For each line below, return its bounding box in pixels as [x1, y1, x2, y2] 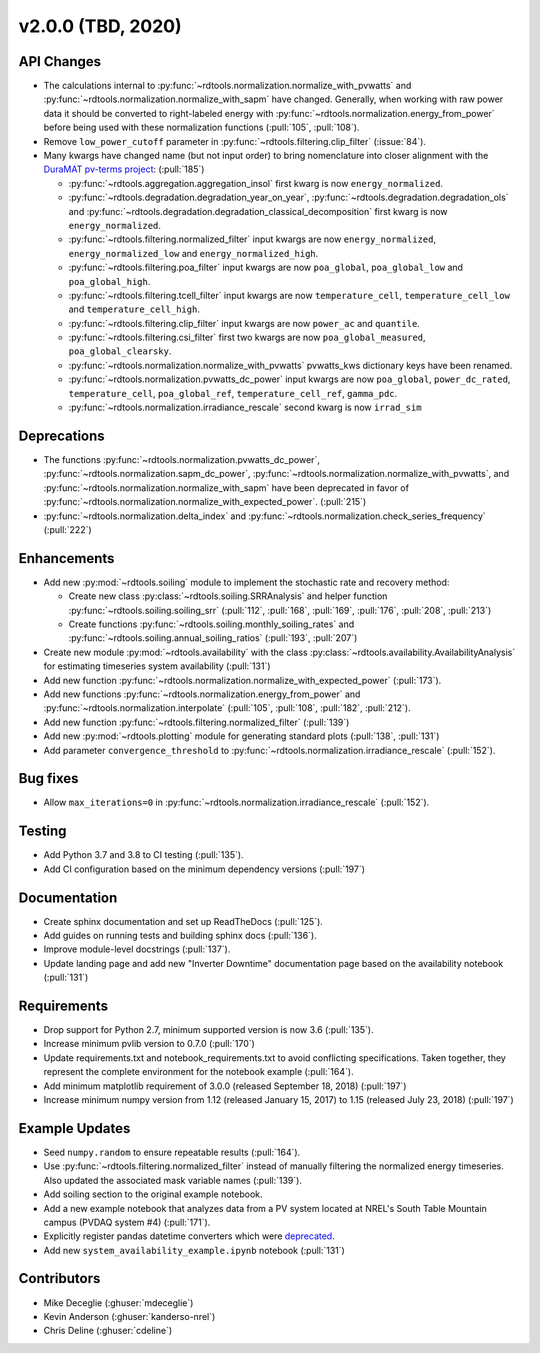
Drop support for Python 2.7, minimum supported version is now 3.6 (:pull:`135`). [43, 1024, 374, 1036]
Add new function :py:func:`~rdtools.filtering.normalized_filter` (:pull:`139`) [43, 716, 350, 728]
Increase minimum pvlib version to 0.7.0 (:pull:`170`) [43, 1038, 255, 1050]
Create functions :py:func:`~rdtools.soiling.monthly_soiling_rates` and [68, 618, 355, 630]
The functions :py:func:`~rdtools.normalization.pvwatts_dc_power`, [43, 453, 320, 465]
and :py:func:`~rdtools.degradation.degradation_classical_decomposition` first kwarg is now [68, 205, 449, 217]
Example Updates [18, 1120, 131, 1137]
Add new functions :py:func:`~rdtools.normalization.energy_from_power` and [43, 688, 361, 700]
